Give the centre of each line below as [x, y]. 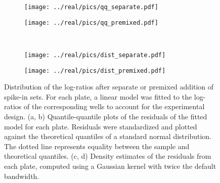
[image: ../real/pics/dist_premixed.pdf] [95, 71]
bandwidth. [22, 176]
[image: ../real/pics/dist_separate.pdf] [95, 55]
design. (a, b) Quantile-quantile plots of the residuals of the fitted [106, 116]
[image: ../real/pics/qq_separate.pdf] [91, 7]
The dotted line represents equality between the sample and [97, 146]
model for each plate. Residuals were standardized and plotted [101, 126]
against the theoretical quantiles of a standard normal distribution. [108, 136]
